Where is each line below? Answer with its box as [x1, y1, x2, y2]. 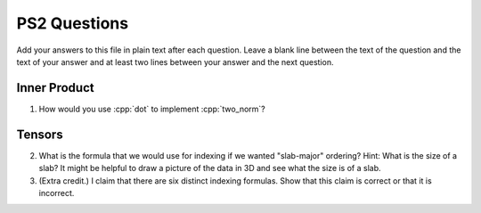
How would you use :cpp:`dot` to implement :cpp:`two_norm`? [38, 103, 266, 114]
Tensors [16, 127, 63, 142]
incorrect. [38, 187, 75, 198]
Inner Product [16, 80, 94, 95]
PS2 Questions [16, 13, 129, 33]
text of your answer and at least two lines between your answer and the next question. [16, 56, 334, 67]
